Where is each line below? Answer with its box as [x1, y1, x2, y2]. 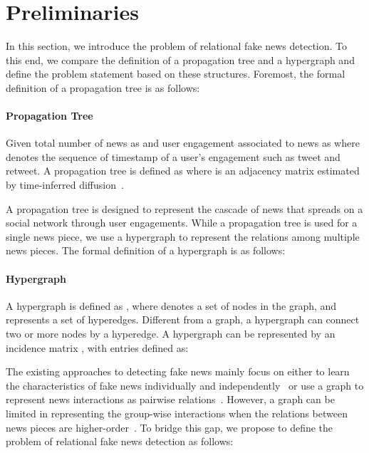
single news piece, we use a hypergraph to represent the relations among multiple [6, 229, 360, 244]
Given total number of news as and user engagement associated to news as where [6, 135, 360, 150]
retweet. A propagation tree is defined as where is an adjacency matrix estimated [6, 163, 360, 178]
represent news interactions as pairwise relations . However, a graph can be [6, 392, 335, 407]
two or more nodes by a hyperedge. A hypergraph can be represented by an [6, 326, 336, 341]
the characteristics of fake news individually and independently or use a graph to [6, 377, 364, 392]
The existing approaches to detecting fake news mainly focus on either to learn [6, 364, 350, 379]
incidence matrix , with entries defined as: [6, 340, 189, 355]
